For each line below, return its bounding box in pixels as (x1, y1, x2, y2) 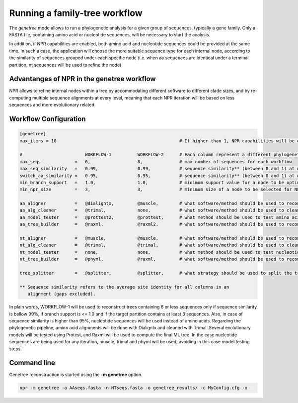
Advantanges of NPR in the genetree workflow (9, 75, 156, 83)
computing (9, 95, 32, 101)
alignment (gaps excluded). (27, 291, 96, 297)
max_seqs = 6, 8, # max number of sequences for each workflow (19, 159, 293, 164)
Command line (9, 359, 56, 367)
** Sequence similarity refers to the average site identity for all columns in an (19, 284, 229, 290)
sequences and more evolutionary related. (9, 102, 96, 108)
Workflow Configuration (9, 115, 86, 123)
